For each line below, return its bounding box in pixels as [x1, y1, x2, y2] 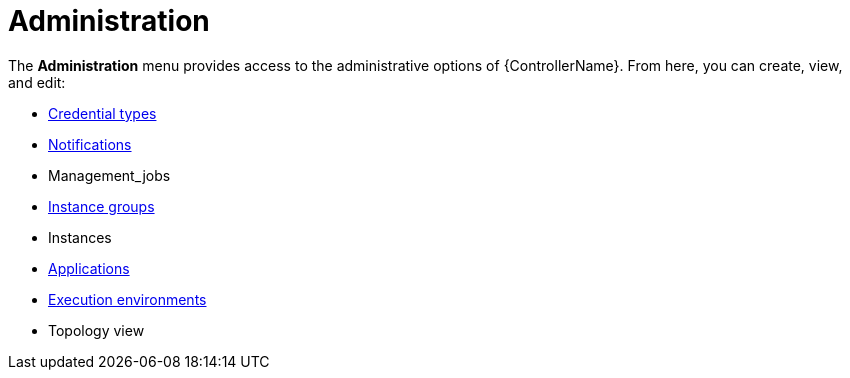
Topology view [48, 321, 145, 339]
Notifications [48, 135, 132, 153]
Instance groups [48, 197, 155, 215]
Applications [48, 259, 130, 277]
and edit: [8, 73, 66, 91]
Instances [48, 228, 112, 246]
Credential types [48, 104, 157, 122]
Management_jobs [48, 166, 171, 184]
